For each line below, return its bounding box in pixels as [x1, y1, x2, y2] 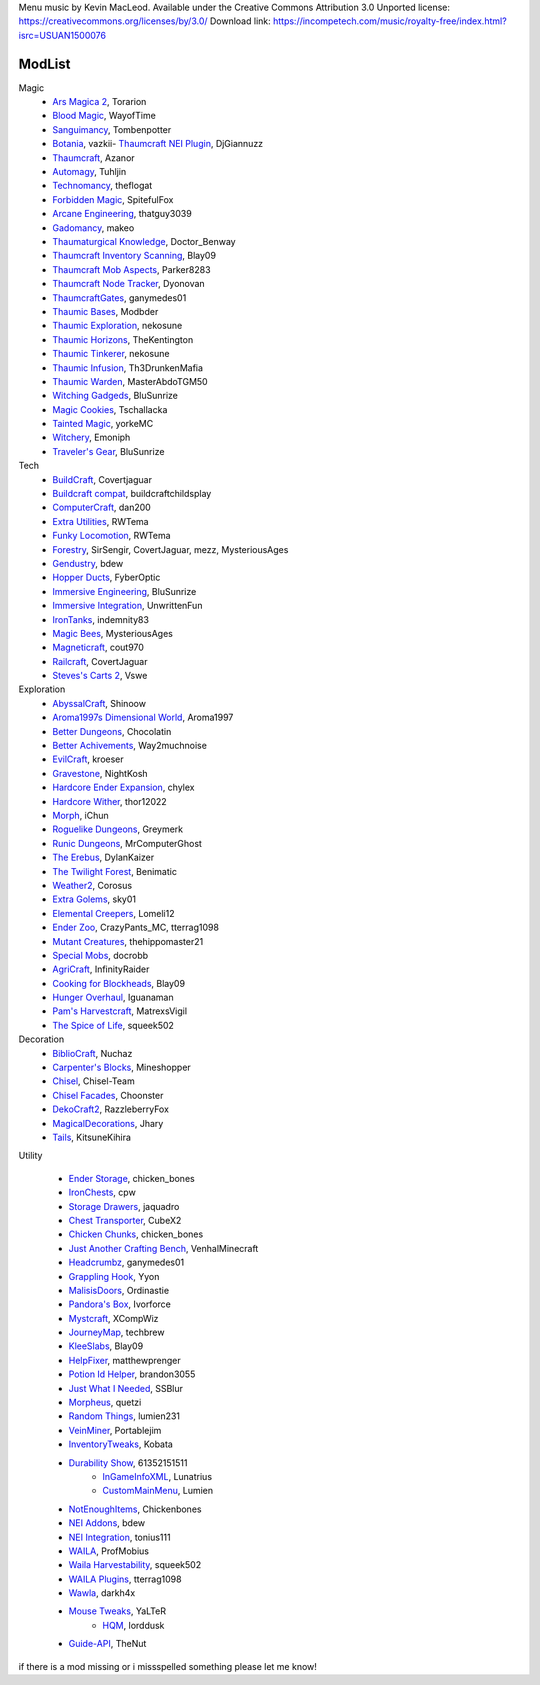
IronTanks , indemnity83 [52, 613, 150, 625]
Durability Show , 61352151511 [68, 1456, 188, 1469]
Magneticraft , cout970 [52, 641, 145, 654]
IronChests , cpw [68, 1186, 137, 1199]
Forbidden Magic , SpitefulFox [52, 193, 174, 205]
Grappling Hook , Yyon [68, 1270, 160, 1282]
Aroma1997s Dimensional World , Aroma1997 [52, 711, 234, 724]
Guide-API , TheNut [68, 1638, 147, 1650]
